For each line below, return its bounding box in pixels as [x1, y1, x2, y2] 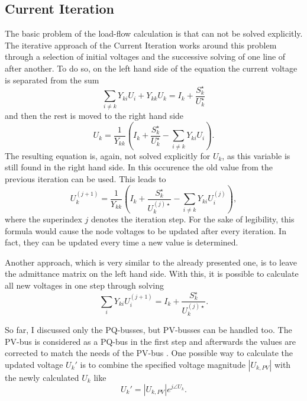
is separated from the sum [5, 73, 99, 86]
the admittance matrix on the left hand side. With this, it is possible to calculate [5, 267, 299, 280]
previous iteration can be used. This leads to [5, 172, 166, 185]
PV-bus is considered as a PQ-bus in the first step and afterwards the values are [5, 335, 296, 347]
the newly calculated [5, 371, 79, 383]
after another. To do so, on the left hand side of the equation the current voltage [5, 62, 298, 74]
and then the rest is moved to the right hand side [5, 109, 184, 122]
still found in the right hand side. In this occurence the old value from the [5, 161, 273, 173]
